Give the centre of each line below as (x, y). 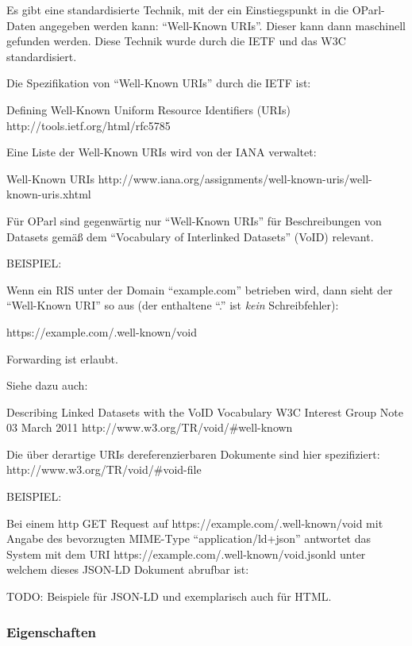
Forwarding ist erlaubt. (62, 358)
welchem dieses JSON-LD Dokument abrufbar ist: (128, 569)
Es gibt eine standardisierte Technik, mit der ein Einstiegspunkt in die (178, 10)
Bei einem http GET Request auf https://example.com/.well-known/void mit (195, 523)
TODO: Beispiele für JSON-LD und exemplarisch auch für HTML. (169, 596)
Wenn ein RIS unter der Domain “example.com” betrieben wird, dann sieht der (200, 289)
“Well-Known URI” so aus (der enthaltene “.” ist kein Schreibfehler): (173, 305)
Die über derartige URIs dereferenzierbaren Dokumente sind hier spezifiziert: (193, 454)
